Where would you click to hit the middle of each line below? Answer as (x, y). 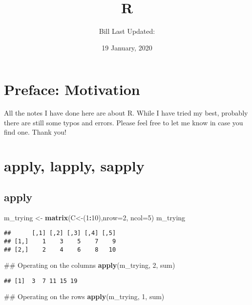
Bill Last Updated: (127, 31)
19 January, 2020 (127, 47)
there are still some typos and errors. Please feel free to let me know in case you (124, 122)
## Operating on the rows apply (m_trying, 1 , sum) (84, 296)
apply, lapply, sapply (74, 166)
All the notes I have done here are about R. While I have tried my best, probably (126, 113)
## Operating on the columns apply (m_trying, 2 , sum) (90, 265)
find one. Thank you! (35, 132)
